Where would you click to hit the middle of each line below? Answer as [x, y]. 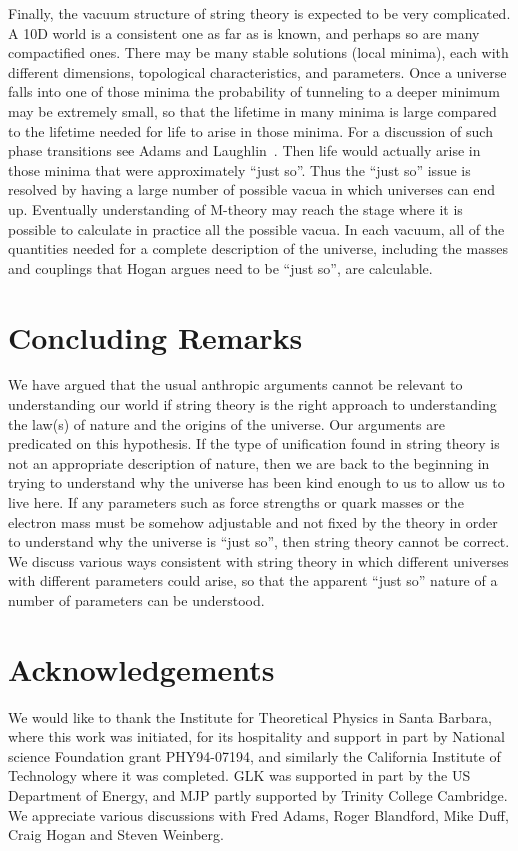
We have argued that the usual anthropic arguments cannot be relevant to [235, 384]
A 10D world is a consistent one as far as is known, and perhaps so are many [244, 32]
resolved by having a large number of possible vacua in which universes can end [252, 189]
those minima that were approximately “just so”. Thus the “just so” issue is [239, 169]
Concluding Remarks [155, 336]
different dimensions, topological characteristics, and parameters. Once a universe [257, 71]
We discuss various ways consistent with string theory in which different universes [258, 560]
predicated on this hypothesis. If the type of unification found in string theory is [254, 443]
